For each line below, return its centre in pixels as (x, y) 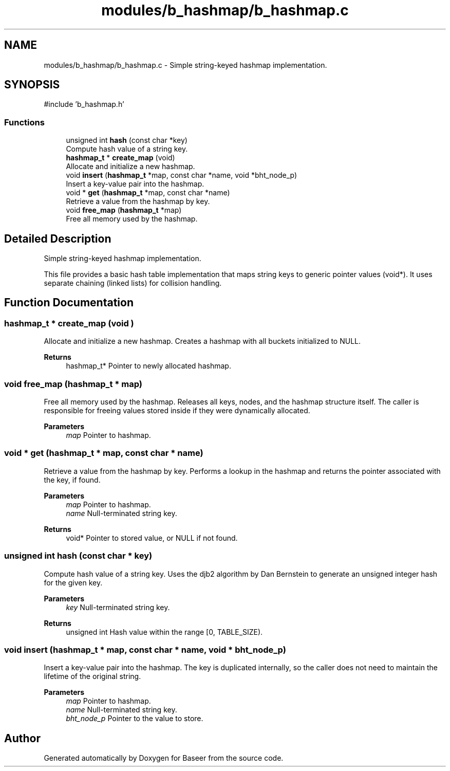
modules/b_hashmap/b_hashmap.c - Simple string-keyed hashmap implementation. (185, 65)
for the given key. (73, 582)
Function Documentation (69, 303)
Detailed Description (58, 238)
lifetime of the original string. (92, 676)
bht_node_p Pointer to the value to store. (135, 719)
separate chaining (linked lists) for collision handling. (133, 283)
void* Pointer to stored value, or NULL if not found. (152, 538)
